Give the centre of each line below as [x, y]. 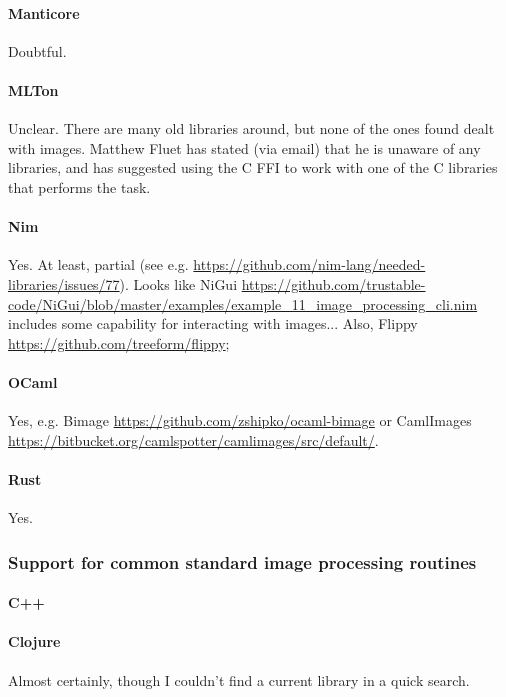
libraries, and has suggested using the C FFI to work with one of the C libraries [253, 167]
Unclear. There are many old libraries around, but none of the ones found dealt [251, 128]
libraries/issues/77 [64, 283]
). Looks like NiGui [178, 283]
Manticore [44, 12]
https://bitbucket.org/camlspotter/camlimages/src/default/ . [193, 439]
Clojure [34, 641]
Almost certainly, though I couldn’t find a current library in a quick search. [239, 679]
